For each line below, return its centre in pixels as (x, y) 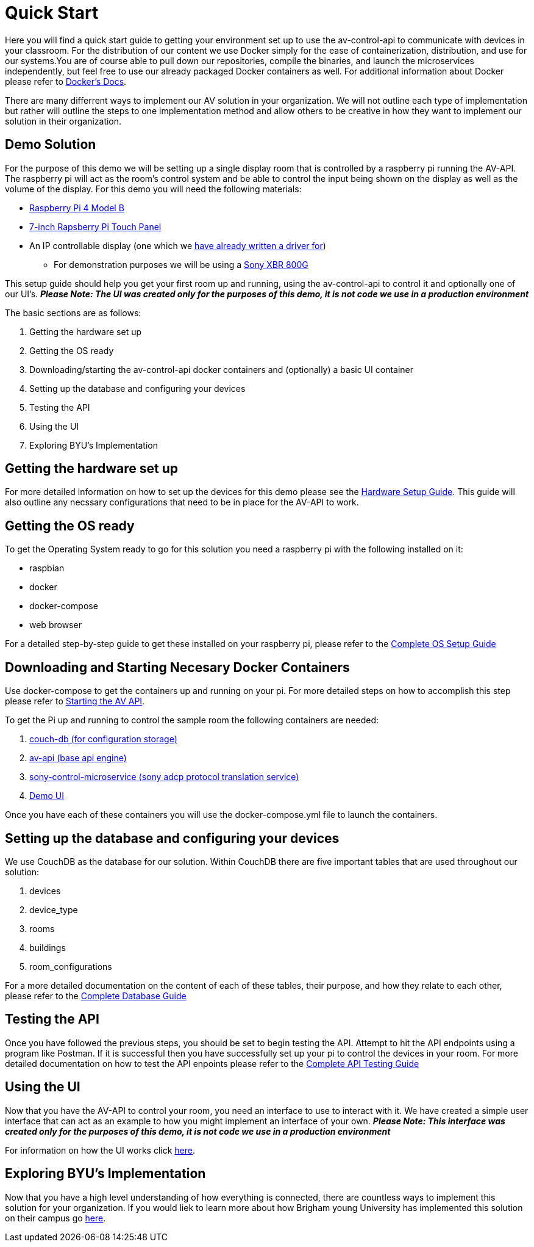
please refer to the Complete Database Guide (96, 996)
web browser (55, 625)
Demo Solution (51, 145)
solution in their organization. (63, 121)
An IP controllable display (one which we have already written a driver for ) (178, 245)
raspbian (47, 568)
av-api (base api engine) (78, 758)
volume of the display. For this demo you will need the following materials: (153, 189)
